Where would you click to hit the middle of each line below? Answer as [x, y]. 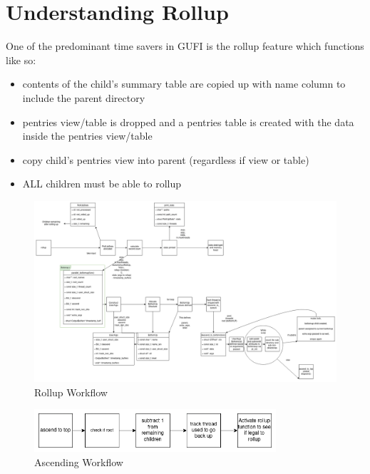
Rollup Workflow [71, 392]
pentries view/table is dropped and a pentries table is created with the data [188, 122]
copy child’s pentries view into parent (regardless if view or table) [166, 159]
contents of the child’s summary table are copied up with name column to [184, 84]
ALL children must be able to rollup [102, 184]
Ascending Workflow [79, 462]
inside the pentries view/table [87, 136]
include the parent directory [84, 97]
